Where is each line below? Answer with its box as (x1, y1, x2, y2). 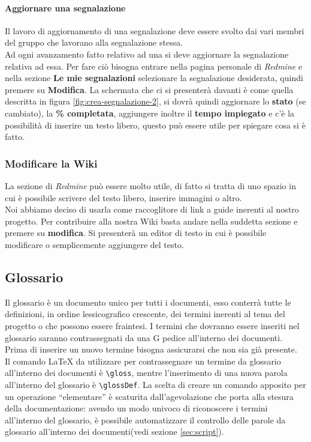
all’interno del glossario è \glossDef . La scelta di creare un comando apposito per (5, 378, 306, 390)
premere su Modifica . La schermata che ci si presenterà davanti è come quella (5, 83, 294, 95)
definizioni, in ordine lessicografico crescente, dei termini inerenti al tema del (5, 307, 285, 320)
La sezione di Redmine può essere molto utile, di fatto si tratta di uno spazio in (5, 179, 296, 192)
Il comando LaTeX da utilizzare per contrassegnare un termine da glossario (5, 354, 281, 367)
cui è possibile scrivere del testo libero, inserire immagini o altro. (5, 191, 242, 204)
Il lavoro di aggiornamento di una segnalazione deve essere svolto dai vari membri (5, 24, 304, 37)
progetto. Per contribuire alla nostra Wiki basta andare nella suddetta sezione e (5, 214, 298, 227)
